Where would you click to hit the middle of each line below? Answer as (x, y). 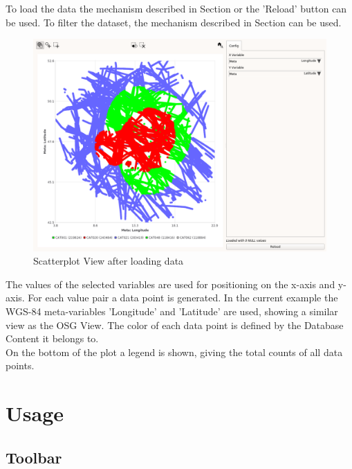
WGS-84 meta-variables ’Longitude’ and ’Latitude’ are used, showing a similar (172, 311)
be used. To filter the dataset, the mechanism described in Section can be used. (174, 22)
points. (20, 365)
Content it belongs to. (52, 338)
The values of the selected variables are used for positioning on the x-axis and (170, 284)
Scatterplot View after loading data (109, 261)
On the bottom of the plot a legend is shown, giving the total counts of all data (174, 352)
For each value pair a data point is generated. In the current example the (183, 298)
